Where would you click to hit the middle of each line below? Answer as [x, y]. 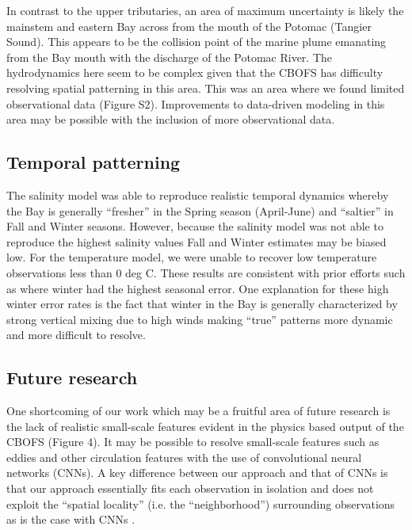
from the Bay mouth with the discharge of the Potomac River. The [170, 57]
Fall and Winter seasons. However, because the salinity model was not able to [195, 226]
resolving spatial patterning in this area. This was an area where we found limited [206, 88]
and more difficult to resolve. [76, 335]
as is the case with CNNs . [71, 519]
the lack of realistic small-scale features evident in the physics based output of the [205, 426]
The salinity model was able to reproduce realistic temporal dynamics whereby [198, 194]
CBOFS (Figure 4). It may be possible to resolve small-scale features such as [193, 442]
